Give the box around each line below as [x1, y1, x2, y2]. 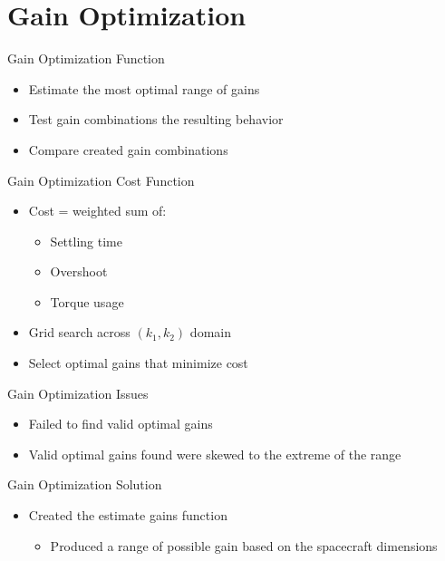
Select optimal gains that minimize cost [28, 353, 248, 372]
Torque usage [50, 292, 124, 311]
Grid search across [28, 323, 131, 342]
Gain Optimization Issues [7, 383, 149, 402]
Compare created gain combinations [28, 140, 228, 159]
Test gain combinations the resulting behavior [28, 110, 284, 129]
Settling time [50, 231, 122, 250]
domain [189, 323, 231, 342]
